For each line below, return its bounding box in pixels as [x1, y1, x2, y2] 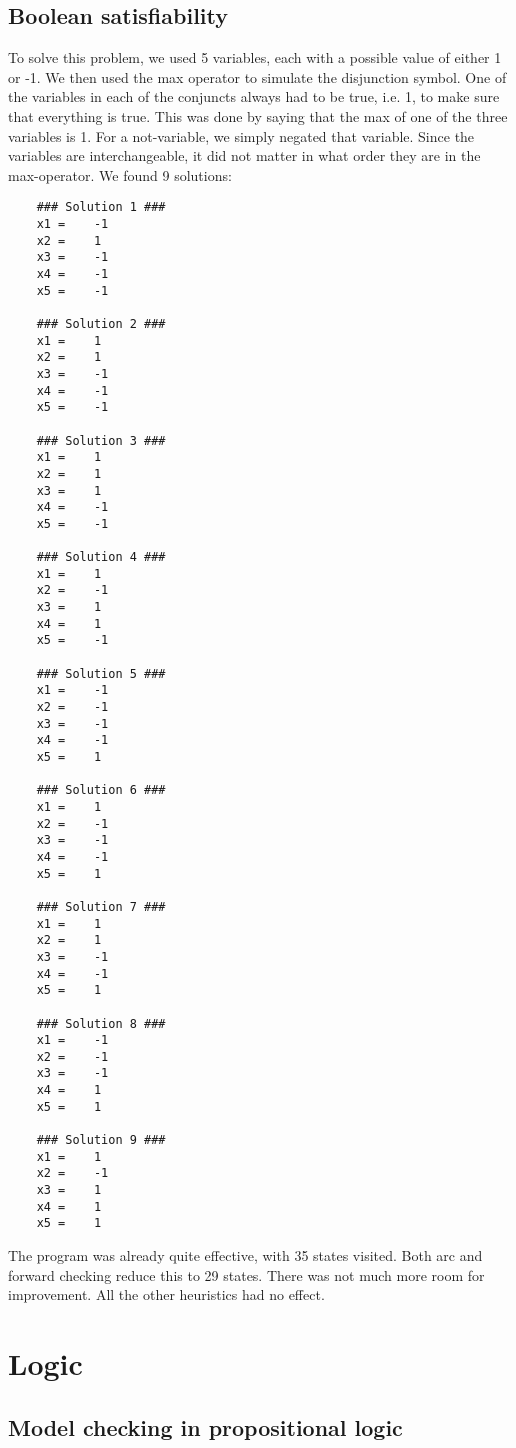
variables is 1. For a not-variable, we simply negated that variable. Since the [8, 125, 475, 146]
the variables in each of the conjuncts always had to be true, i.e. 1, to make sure [8, 86, 500, 107]
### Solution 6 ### [36, 783, 166, 798]
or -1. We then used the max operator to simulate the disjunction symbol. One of [8, 66, 507, 87]
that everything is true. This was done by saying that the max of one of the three [8, 105, 508, 126]
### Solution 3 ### [36, 433, 166, 448]
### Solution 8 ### [36, 1016, 166, 1031]
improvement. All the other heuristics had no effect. [8, 1284, 325, 1305]
